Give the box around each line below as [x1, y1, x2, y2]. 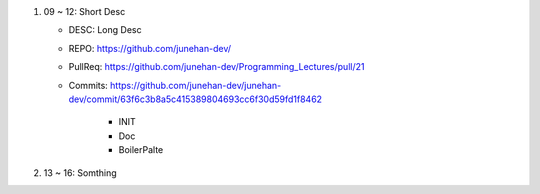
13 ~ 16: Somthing [43, 166, 117, 179]
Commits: [68, 79, 109, 91]
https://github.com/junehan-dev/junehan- [110, 79, 282, 91]
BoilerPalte [118, 144, 164, 156]
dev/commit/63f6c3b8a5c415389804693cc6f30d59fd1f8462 [68, 93, 323, 105]
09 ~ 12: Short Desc [43, 6, 126, 17]
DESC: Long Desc [68, 24, 142, 36]
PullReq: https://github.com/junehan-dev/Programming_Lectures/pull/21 [68, 61, 365, 73]
